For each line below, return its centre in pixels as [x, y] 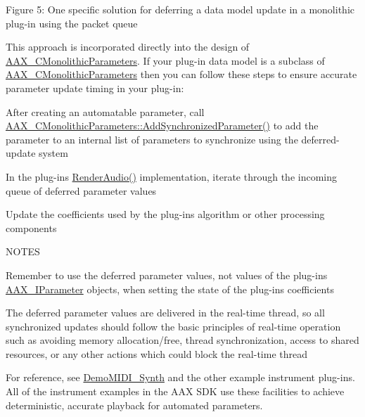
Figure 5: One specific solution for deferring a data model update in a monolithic [180, 9]
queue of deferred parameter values [81, 190]
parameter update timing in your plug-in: [95, 88]
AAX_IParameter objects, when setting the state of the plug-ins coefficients [170, 289]
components [31, 227]
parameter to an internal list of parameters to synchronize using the [152, 139]
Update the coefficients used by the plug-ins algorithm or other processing [165, 214]
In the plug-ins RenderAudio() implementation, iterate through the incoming [172, 176]
